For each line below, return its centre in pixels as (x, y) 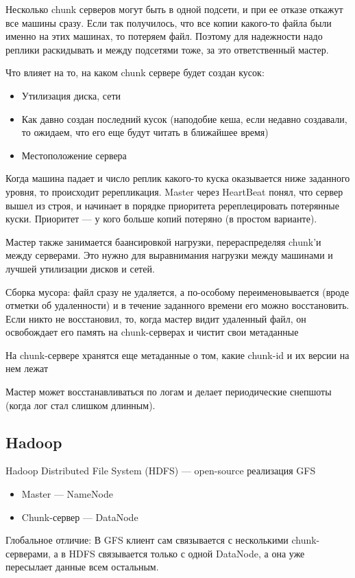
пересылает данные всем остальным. (82, 567)
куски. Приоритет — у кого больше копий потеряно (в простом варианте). (161, 219)
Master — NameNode (67, 494)
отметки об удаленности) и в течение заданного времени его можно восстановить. (177, 305)
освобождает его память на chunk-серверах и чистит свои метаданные (152, 332)
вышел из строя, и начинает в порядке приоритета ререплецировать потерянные (172, 205)
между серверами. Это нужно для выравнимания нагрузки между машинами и (169, 255)
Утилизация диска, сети (71, 95)
